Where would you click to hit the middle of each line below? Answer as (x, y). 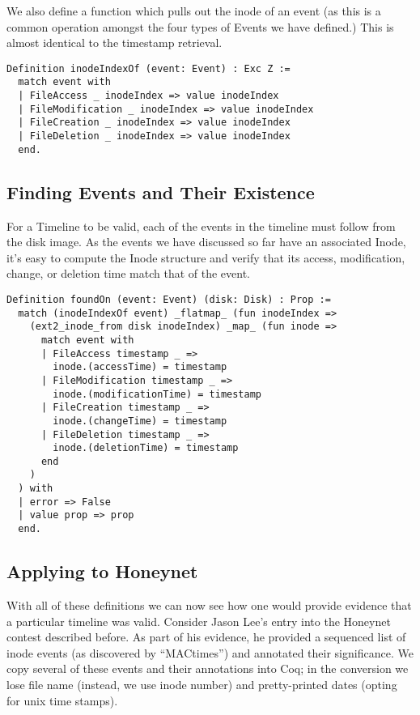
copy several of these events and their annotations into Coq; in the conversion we (208, 668)
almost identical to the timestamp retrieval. (115, 43)
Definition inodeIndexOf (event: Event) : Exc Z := (148, 68)
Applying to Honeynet (102, 571)
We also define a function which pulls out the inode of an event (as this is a (194, 11)
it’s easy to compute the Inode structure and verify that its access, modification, (206, 257)
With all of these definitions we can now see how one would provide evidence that (209, 604)
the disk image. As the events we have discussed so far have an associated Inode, (206, 242)
